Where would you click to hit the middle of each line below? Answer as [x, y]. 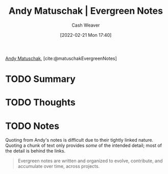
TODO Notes [32, 126]
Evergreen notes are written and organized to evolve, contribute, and [90, 161]
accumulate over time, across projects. [59, 166]
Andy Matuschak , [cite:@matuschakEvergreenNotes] [61, 58]
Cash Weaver [86, 25]
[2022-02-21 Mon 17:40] [86, 35]
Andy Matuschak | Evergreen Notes [86, 11]
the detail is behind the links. [35, 151]
